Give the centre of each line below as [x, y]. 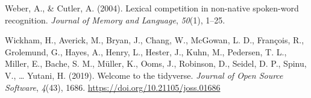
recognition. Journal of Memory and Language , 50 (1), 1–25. [115, 20]
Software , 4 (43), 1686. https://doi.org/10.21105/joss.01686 [113, 87]
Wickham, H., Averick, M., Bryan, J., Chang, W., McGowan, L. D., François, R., [155, 40]
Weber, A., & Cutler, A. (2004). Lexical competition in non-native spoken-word [152, 8]
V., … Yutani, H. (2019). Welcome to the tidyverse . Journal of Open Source [144, 75]
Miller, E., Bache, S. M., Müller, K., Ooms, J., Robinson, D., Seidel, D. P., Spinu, [156, 63]
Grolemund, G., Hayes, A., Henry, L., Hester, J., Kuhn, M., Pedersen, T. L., [146, 51]
